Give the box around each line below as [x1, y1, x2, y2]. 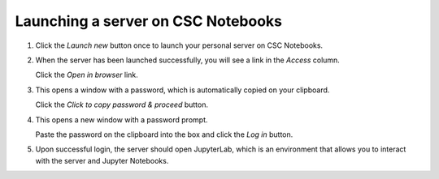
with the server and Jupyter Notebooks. [35, 156, 169, 165]
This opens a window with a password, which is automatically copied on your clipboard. [35, 85, 330, 95]
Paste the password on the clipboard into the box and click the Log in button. [35, 130, 293, 139]
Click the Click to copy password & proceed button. [35, 100, 209, 109]
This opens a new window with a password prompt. [35, 114, 208, 125]
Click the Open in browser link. [35, 70, 138, 80]
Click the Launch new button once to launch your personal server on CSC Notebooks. [35, 40, 324, 50]
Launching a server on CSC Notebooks [15, 12, 282, 30]
